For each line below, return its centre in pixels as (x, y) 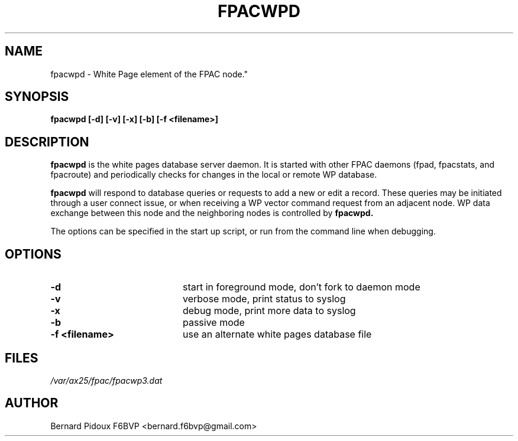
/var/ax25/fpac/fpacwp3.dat (106, 380)
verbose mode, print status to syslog (264, 299)
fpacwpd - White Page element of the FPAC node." (149, 74)
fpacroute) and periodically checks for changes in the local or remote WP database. (214, 175)
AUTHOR (32, 403)
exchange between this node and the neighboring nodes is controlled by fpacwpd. (212, 213)
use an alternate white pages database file (277, 334)
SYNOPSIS (37, 97)
